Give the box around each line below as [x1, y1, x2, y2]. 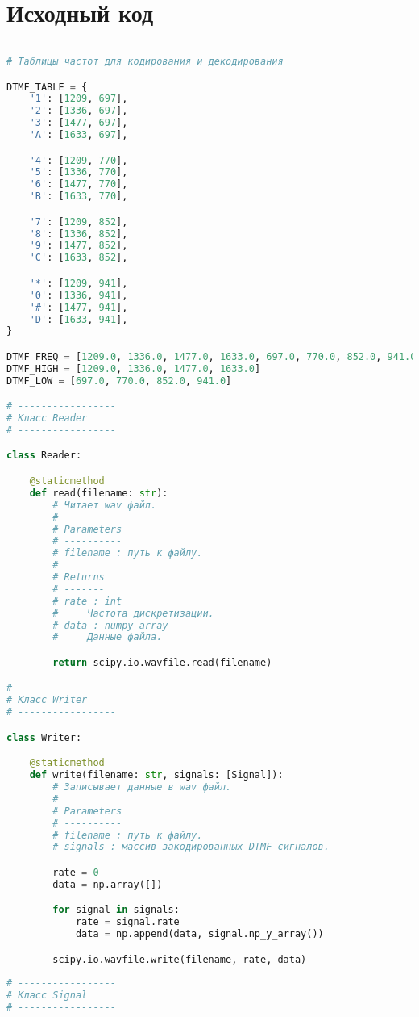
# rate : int [52, 595, 122, 607]
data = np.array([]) [52, 878, 163, 890]
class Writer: [6, 731, 82, 743]
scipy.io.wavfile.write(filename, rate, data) [52, 953, 307, 965]
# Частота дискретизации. [52, 607, 214, 619]
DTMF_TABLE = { [6, 81, 88, 93]
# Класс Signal [6, 990, 88, 1002]
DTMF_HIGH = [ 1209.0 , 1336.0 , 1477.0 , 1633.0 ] [6, 362, 261, 375]
